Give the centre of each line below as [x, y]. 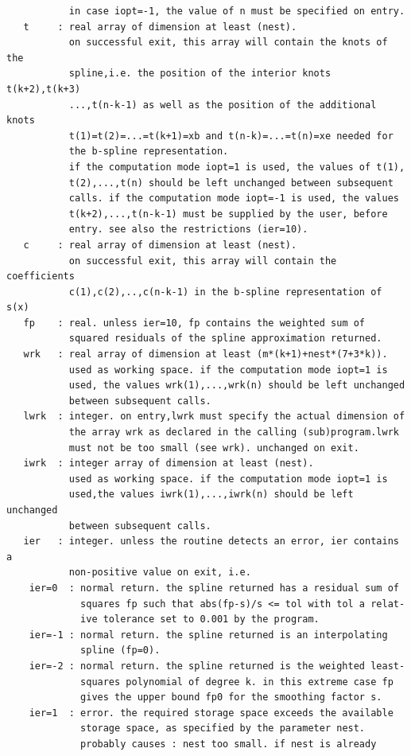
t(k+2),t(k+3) [44, 89]
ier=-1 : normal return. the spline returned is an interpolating [208, 635]
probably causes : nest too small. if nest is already [229, 744]
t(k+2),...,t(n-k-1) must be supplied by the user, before [228, 214]
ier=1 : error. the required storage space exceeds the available [211, 713]
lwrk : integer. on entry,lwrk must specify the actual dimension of [214, 417]
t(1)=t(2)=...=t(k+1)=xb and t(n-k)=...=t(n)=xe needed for [231, 136]
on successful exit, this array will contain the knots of [228, 43]
